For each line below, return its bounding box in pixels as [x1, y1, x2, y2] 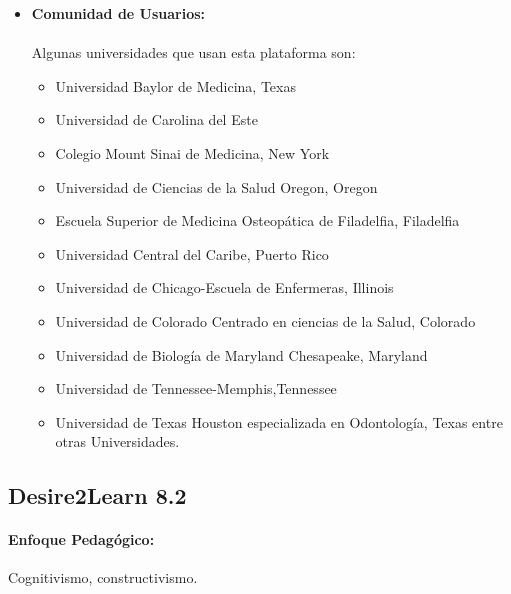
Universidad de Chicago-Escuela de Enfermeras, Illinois [55, 277, 394, 298]
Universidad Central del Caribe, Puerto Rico [55, 243, 329, 264]
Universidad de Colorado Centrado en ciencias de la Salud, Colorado [55, 310, 476, 331]
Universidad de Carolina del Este [55, 109, 258, 130]
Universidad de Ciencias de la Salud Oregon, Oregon [55, 176, 378, 197]
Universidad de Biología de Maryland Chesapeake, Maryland [55, 344, 428, 365]
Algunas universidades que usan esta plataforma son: [31, 42, 356, 63]
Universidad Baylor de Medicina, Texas [55, 75, 296, 96]
